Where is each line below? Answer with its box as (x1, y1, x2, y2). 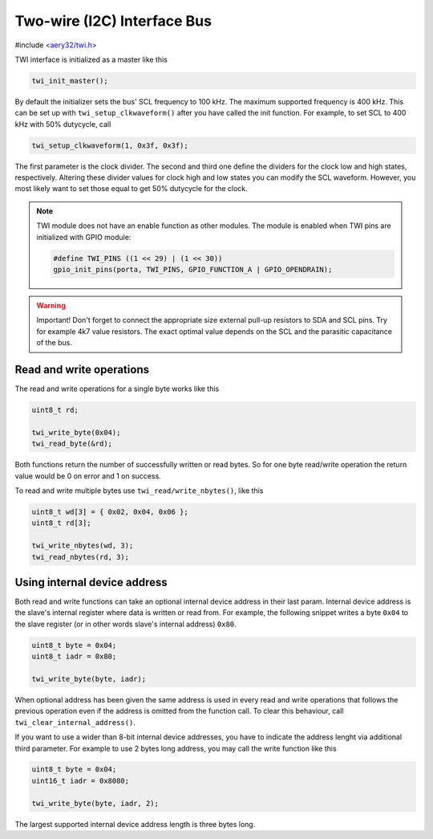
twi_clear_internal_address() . (14, 717, 136, 727)
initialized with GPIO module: (36, 232, 132, 242)
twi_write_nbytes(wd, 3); (31, 541, 134, 550)
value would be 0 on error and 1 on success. (14, 470, 162, 481)
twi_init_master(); (31, 76, 108, 85)
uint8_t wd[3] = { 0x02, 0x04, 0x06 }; (31, 507, 188, 516)
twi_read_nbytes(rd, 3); (31, 552, 130, 561)
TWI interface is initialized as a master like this (14, 55, 168, 64)
